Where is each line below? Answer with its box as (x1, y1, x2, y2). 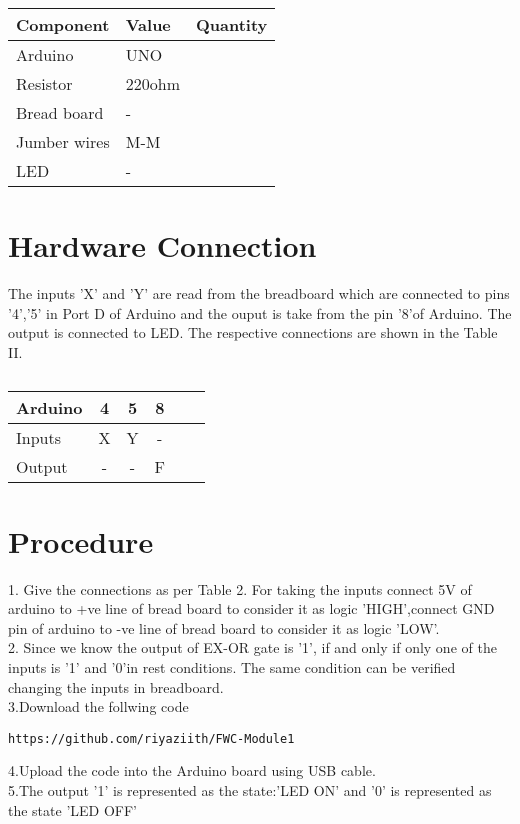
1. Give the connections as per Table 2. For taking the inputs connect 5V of (8, 578, 472, 599)
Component (16, 13, 110, 36)
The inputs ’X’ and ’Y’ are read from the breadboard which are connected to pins (8, 283, 510, 304)
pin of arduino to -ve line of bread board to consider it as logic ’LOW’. (8, 617, 440, 638)
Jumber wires (16, 130, 110, 153)
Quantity (195, 13, 268, 36)
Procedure (8, 520, 154, 561)
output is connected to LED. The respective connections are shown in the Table (8, 322, 498, 343)
